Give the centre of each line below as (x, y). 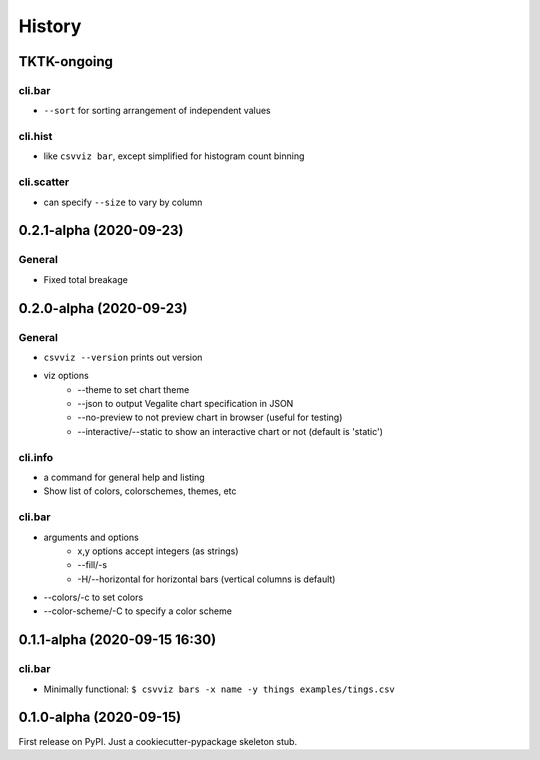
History (50, 26)
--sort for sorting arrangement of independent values (157, 111)
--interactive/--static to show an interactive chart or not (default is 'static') (230, 431)
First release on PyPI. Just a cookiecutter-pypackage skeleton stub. (158, 741)
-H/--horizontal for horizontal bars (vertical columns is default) (206, 579)
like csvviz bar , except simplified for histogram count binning (174, 156)
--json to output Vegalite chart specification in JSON (185, 404)
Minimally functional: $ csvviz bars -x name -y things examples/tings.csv (219, 689)
